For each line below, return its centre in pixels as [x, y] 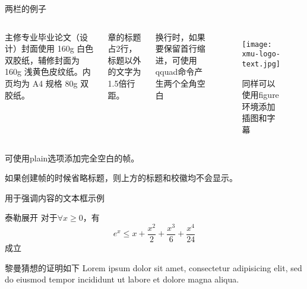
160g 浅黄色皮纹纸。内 [48, 72]
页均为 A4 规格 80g [41, 83]
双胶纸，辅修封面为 [42, 60]
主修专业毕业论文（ [42, 36]
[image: [257, 44]
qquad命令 [175, 72]
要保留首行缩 [180, 48]
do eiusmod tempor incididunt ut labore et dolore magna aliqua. [122, 279]
